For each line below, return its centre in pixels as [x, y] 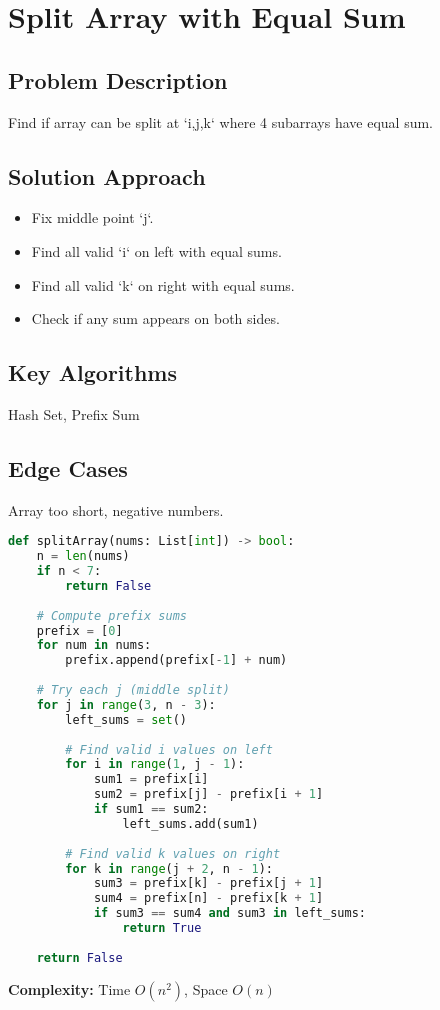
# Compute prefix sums [111, 615]
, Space [206, 988]
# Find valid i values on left [169, 749]
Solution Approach [107, 175]
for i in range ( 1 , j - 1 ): [155, 764]
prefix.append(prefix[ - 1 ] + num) [176, 660]
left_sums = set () [126, 719]
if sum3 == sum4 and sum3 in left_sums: [229, 913]
